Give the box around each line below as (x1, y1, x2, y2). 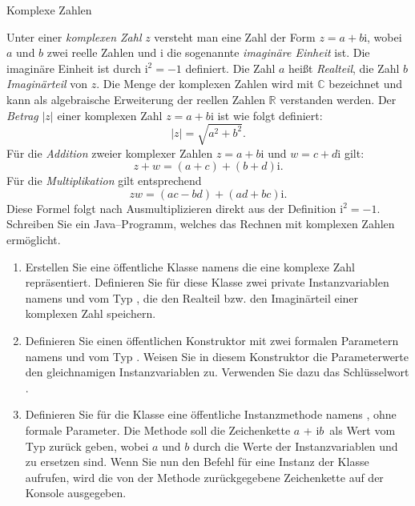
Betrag (6, 106, 38, 123)
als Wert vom (329, 422, 396, 439)
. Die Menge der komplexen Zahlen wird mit (96, 75, 314, 92)
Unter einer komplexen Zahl (6, 28, 142, 45)
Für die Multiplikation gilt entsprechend (6, 172, 202, 189)
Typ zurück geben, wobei (25, 437, 149, 454)
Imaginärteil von (6, 75, 88, 92)
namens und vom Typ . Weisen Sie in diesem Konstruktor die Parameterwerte (25, 347, 409, 364)
